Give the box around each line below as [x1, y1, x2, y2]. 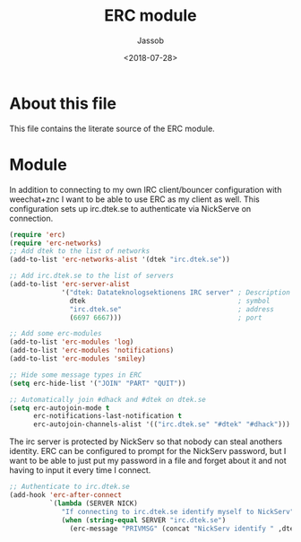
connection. [9, 213, 54, 223]
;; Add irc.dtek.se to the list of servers [9, 271, 175, 281]
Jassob [137, 35, 164, 46]
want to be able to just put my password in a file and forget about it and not [9, 455, 287, 467]
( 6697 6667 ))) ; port [69, 313, 262, 322]
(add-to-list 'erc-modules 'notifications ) [9, 346, 175, 355]
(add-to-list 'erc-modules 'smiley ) [9, 354, 146, 363]
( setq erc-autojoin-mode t [9, 403, 110, 413]
